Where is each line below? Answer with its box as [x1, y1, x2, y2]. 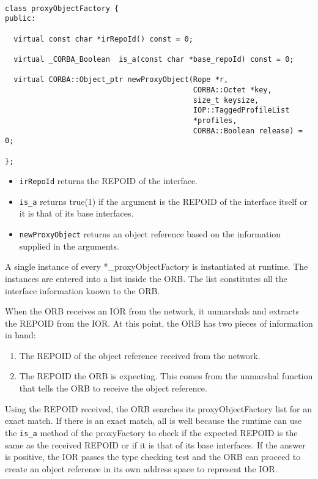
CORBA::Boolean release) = [193, 126, 303, 135]
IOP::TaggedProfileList [193, 106, 290, 115]
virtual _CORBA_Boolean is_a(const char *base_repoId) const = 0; [13, 54, 294, 64]
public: [5, 14, 36, 23]
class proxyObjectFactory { [5, 4, 119, 13]
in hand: [5, 329, 36, 341]
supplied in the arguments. [19, 239, 119, 252]
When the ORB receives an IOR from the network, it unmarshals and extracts [5, 305, 299, 317]
